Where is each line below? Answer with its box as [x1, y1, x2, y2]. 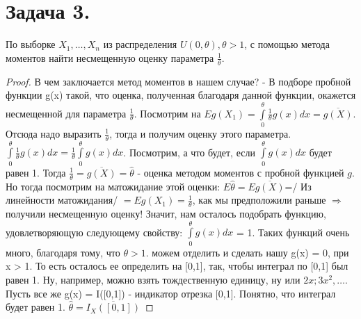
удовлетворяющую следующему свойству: [6, 224, 183, 239]
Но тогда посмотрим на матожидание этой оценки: [6, 179, 220, 193]
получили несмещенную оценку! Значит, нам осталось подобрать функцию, [6, 206, 326, 221]
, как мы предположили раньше [192, 193, 326, 207]
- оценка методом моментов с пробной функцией [137, 165, 344, 179]
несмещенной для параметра [6, 106, 127, 120]
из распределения [103, 37, 177, 51]
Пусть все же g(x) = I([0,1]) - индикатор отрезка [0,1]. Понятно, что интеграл [6, 286, 336, 300]
